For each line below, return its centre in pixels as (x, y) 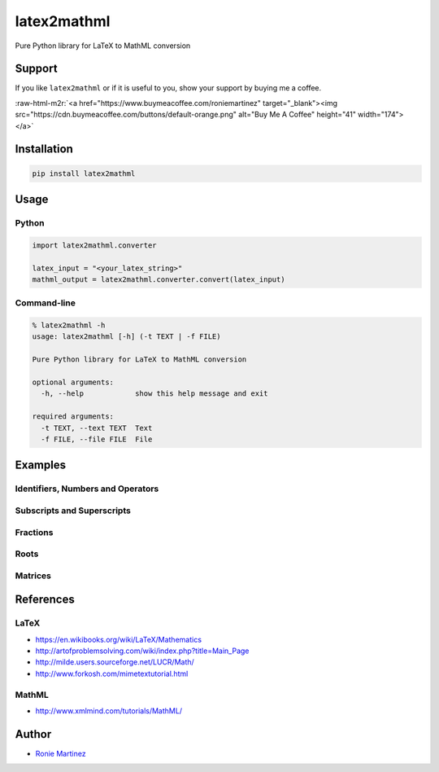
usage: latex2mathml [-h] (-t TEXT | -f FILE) (126, 337)
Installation (44, 149)
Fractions (34, 532)
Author (33, 734)
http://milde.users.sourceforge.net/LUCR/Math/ (115, 662)
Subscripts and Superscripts (73, 511)
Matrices (33, 576)
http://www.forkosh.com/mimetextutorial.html (112, 673)
